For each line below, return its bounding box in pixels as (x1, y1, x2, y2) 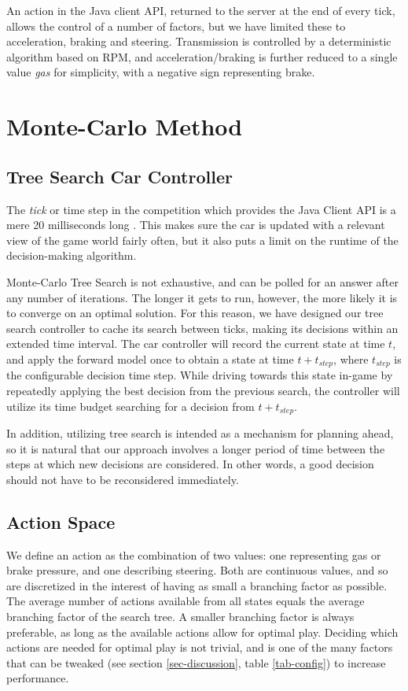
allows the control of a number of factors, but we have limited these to (6, 17, 346, 34)
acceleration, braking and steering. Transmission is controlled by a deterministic (6, 33, 391, 50)
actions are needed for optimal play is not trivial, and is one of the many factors (6, 639, 393, 656)
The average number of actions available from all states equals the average (6, 593, 365, 609)
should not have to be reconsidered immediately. (6, 471, 239, 487)
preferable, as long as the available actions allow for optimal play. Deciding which (6, 623, 399, 640)
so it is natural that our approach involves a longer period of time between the (6, 440, 385, 456)
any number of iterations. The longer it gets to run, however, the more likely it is (6, 289, 398, 305)
